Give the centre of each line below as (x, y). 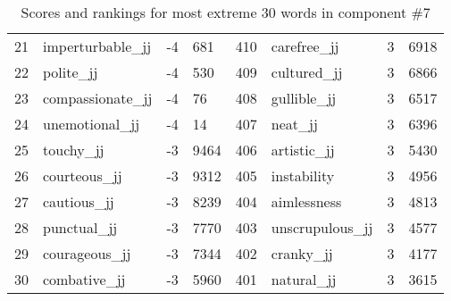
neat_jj (294, 124)
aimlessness (306, 201)
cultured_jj (307, 72)
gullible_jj (304, 98)
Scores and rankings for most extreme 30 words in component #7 (225, 12)
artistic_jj (303, 150)
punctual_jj (80, 227)
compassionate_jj (98, 98)
